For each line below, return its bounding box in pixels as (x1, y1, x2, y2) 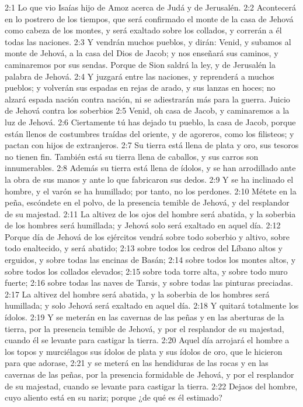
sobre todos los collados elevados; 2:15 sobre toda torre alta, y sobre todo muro (5, 265, 288, 277)
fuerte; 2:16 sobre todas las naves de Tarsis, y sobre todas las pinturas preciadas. (5, 276, 293, 289)
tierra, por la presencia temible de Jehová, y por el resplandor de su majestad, (5, 322, 284, 334)
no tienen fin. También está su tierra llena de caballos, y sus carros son (5, 150, 259, 162)
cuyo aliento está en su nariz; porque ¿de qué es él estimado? (5, 391, 222, 403)
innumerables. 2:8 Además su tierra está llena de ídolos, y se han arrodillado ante (5, 162, 296, 174)
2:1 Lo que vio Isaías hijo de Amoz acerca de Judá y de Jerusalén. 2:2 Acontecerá (5, 1, 297, 13)
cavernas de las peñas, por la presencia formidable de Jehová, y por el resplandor (5, 368, 294, 380)
